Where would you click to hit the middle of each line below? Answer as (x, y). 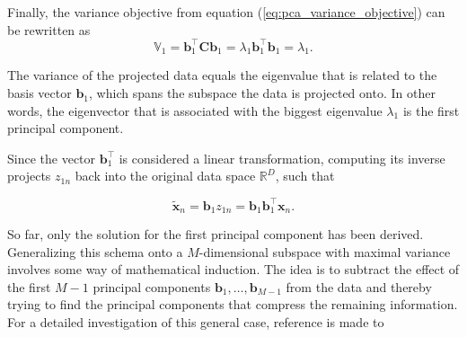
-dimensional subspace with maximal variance (325, 251)
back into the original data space (165, 176)
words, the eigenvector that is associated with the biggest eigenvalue (195, 110)
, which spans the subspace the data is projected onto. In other (262, 93)
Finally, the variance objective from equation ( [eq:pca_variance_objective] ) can (226, 12)
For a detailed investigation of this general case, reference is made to (196, 321)
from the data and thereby (359, 286)
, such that (305, 176)
